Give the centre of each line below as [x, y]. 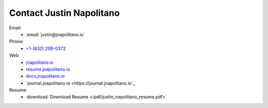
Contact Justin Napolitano [65, 13]
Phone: [17, 42]
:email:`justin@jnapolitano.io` [56, 34]
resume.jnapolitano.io [48, 69]
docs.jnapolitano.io [45, 76]
